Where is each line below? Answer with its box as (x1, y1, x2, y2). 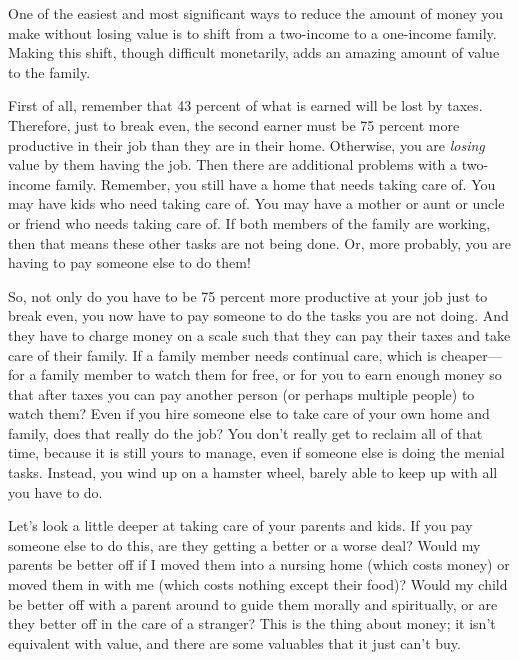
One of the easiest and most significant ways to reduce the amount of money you (8, 3, 504, 23)
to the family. (8, 61, 91, 82)
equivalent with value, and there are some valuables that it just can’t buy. (8, 632, 461, 653)
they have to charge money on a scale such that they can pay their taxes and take (8, 324, 511, 345)
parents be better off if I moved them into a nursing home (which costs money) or (8, 554, 510, 575)
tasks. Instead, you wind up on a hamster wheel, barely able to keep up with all (8, 462, 498, 483)
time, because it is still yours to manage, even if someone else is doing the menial (8, 442, 505, 463)
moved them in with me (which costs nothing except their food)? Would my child (8, 574, 508, 595)
